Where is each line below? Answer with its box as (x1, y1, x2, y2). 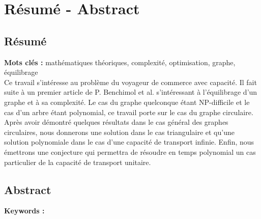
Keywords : (4, 205, 45, 216)
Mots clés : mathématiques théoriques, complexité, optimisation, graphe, (4, 57, 236, 67)
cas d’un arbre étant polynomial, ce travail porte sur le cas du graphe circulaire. (4, 106, 253, 117)
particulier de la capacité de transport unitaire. (4, 156, 151, 167)
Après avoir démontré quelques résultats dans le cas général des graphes (4, 117, 228, 127)
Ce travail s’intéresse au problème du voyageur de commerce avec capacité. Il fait (4, 76, 257, 87)
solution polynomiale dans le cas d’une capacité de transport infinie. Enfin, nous (4, 136, 254, 147)
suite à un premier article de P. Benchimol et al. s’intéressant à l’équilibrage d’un (4, 87, 257, 97)
